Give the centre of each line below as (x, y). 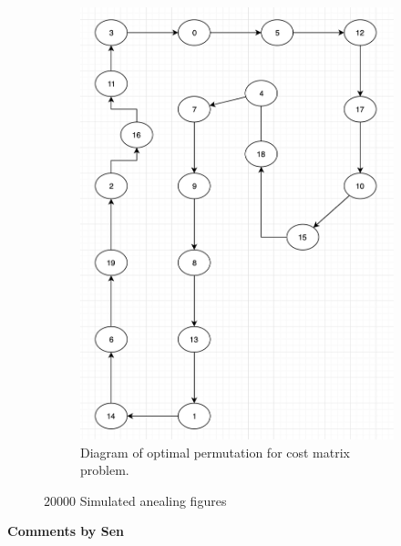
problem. (105, 470)
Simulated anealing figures (153, 500)
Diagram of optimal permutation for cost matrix (216, 452)
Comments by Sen (66, 531)
